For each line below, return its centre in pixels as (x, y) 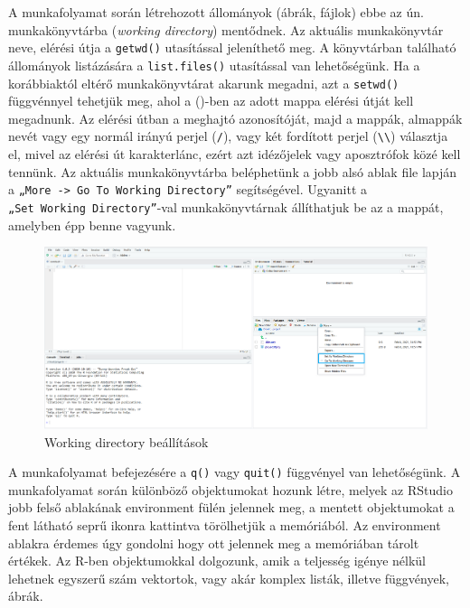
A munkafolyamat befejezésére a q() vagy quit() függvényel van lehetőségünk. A (235, 472)
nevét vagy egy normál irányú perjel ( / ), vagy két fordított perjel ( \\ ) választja (228, 136)
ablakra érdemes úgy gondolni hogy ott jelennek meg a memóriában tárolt (214, 543)
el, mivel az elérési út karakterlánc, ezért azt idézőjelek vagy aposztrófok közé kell (235, 154)
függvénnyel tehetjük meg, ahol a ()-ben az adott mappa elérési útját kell (211, 101)
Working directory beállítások (127, 441)
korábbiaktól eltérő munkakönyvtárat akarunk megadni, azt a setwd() (204, 83)
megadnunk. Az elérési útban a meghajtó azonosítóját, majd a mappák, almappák (235, 118)
